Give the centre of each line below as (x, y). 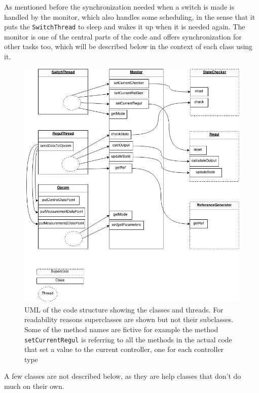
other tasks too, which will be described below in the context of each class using (128, 46)
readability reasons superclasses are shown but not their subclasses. (129, 319)
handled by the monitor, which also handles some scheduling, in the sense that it (130, 16)
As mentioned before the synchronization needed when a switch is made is (119, 7)
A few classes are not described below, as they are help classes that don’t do (123, 376)
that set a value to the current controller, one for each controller (124, 349)
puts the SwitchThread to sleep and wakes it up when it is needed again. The (125, 27)
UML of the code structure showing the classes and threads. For (124, 309)
